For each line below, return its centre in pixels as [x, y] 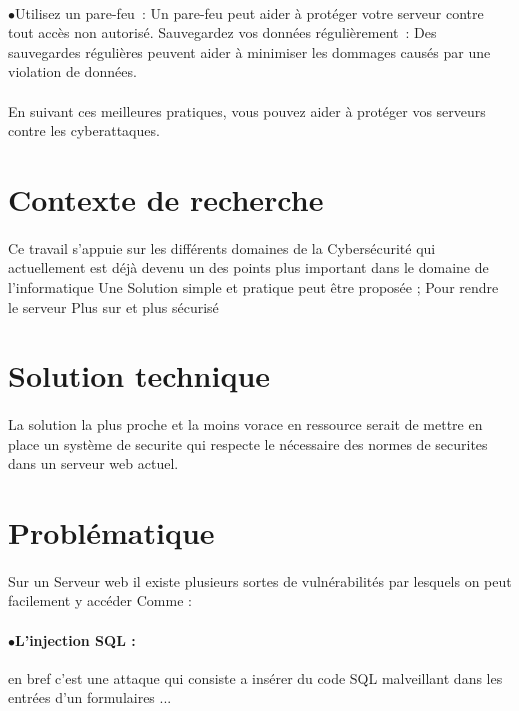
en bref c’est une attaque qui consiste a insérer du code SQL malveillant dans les [255, 677]
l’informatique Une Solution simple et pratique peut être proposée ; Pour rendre [253, 286]
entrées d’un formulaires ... [90, 697]
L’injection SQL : [75, 639]
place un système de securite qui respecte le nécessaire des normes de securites [248, 443]
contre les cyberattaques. [84, 130]
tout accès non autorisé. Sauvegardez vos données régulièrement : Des [222, 32]
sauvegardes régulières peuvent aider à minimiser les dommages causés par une [249, 51]
